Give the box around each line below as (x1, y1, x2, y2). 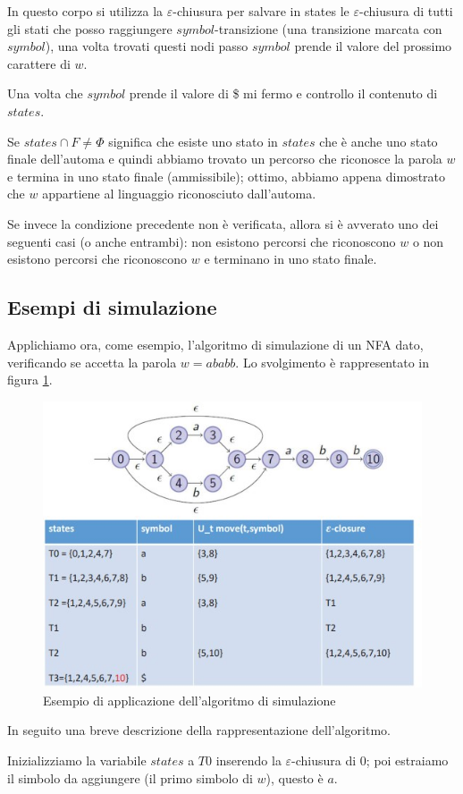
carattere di (7, 54, 71, 72)
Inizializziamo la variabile (7, 751, 147, 770)
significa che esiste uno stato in (108, 131, 278, 150)
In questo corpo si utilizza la (7, 2, 164, 20)
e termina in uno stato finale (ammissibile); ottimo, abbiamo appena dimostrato (7, 166, 446, 185)
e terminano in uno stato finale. (204, 249, 377, 268)
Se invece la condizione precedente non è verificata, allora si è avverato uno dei (7, 214, 439, 232)
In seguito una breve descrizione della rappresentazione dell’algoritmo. (7, 721, 391, 739)
